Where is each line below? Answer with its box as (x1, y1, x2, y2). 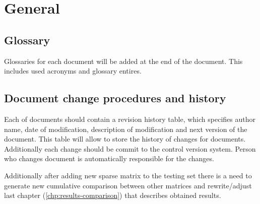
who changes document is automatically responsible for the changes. (4, 153, 214, 164)
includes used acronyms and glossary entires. (4, 65, 142, 76)
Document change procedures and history (4, 90, 226, 106)
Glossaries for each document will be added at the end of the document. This (4, 55, 243, 66)
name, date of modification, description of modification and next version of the (4, 123, 247, 134)
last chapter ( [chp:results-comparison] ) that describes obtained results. (4, 190, 221, 200)
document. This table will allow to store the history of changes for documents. (4, 133, 246, 144)
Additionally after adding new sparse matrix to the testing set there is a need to (4, 170, 252, 180)
